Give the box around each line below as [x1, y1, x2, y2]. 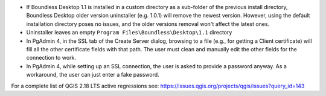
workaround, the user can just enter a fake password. [26, 71, 159, 78]
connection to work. [26, 54, 77, 62]
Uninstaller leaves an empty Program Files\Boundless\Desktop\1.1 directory [26, 29, 232, 36]
